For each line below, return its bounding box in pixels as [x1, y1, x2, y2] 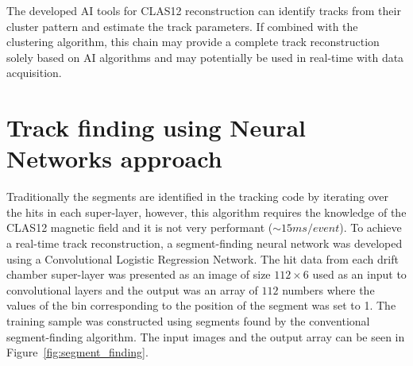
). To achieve [339, 219, 402, 236]
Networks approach [6, 142, 222, 175]
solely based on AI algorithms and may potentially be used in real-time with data [6, 48, 404, 65]
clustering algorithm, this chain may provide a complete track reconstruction [6, 33, 380, 50]
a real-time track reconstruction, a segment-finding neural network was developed [6, 235, 403, 252]
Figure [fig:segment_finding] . [6, 344, 149, 360]
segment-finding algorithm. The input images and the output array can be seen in [6, 328, 405, 345]
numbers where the [282, 281, 375, 298]
